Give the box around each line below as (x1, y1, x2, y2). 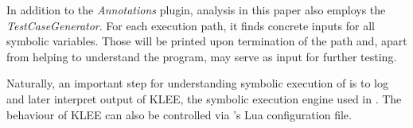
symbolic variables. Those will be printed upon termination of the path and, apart (6, 33, 407, 49)
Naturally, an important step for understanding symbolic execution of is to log (6, 75, 389, 91)
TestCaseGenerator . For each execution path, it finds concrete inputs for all (6, 17, 375, 33)
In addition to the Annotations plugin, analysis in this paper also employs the (6, 2, 386, 17)
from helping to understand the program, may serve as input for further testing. (6, 48, 397, 64)
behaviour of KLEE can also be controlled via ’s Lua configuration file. (6, 106, 352, 122)
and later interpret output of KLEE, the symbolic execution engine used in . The (6, 90, 402, 107)
